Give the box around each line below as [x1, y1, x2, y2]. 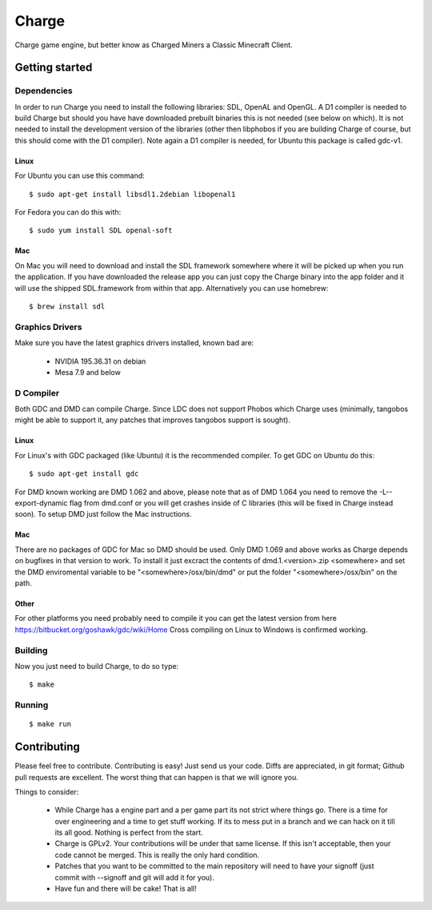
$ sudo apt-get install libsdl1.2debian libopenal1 [29, 189, 236, 199]
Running [14, 699, 49, 711]
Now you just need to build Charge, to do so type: [14, 661, 179, 670]
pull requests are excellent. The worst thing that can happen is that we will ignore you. [14, 772, 299, 782]
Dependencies [14, 85, 74, 96]
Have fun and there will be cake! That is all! [54, 884, 198, 893]
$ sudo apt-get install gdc [29, 469, 139, 478]
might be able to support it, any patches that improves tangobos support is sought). [14, 415, 291, 425]
